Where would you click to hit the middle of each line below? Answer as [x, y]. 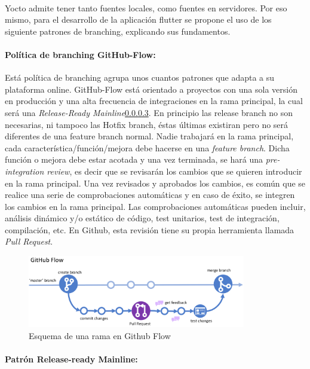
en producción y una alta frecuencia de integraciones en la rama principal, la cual [154, 101]
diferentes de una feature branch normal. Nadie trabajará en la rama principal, [149, 136]
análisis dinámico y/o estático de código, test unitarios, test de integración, [142, 218]
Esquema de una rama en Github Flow [100, 335]
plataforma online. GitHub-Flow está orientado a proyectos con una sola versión [151, 89]
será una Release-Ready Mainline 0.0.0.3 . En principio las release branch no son [149, 112]
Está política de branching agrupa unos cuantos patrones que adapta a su [140, 77]
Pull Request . [29, 241]
